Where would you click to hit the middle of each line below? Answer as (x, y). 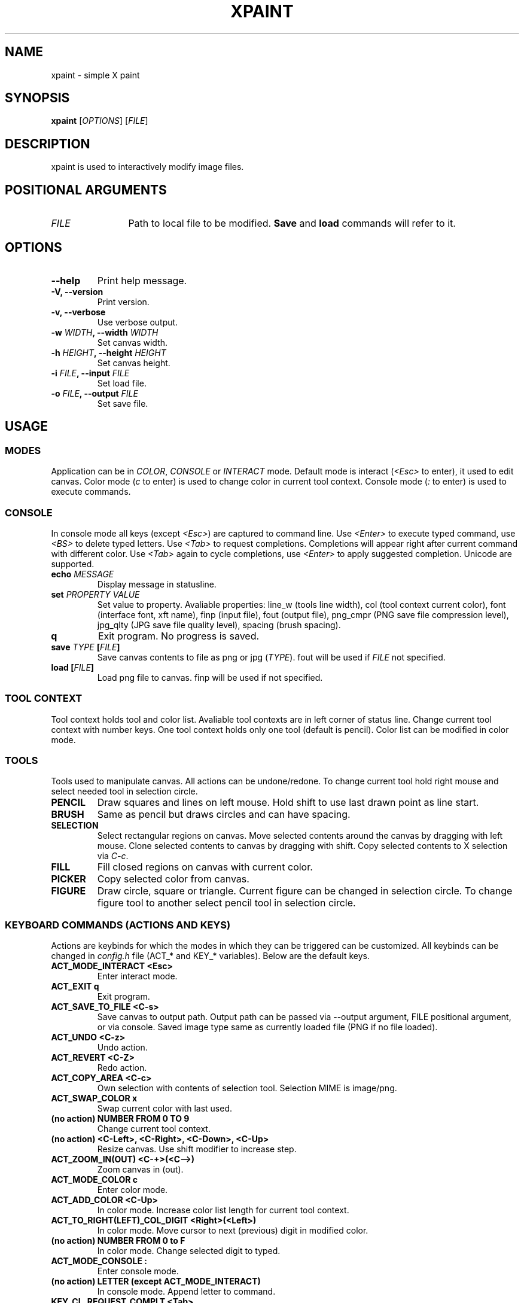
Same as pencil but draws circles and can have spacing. (224, 815)
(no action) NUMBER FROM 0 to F (118, 1241)
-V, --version (77, 291)
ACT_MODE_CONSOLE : (99, 1261)
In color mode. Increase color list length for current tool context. (223, 1210)
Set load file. (122, 383)
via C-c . (113, 856)
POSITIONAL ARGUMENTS (86, 190)
